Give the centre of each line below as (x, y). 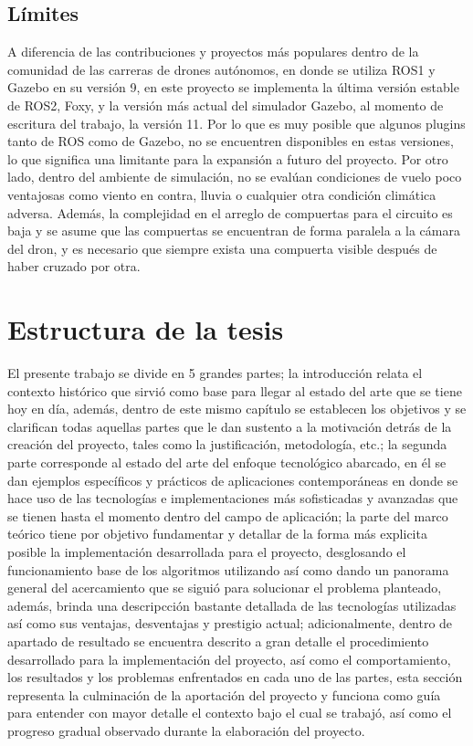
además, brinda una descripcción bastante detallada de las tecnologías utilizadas (232, 605)
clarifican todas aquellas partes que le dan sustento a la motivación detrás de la (230, 426)
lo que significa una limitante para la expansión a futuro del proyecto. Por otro (228, 158)
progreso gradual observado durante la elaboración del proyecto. (186, 730)
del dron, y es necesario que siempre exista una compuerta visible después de (222, 248)
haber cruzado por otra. (74, 266)
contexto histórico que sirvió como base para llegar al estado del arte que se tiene (235, 390)
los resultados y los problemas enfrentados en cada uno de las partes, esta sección (235, 677)
